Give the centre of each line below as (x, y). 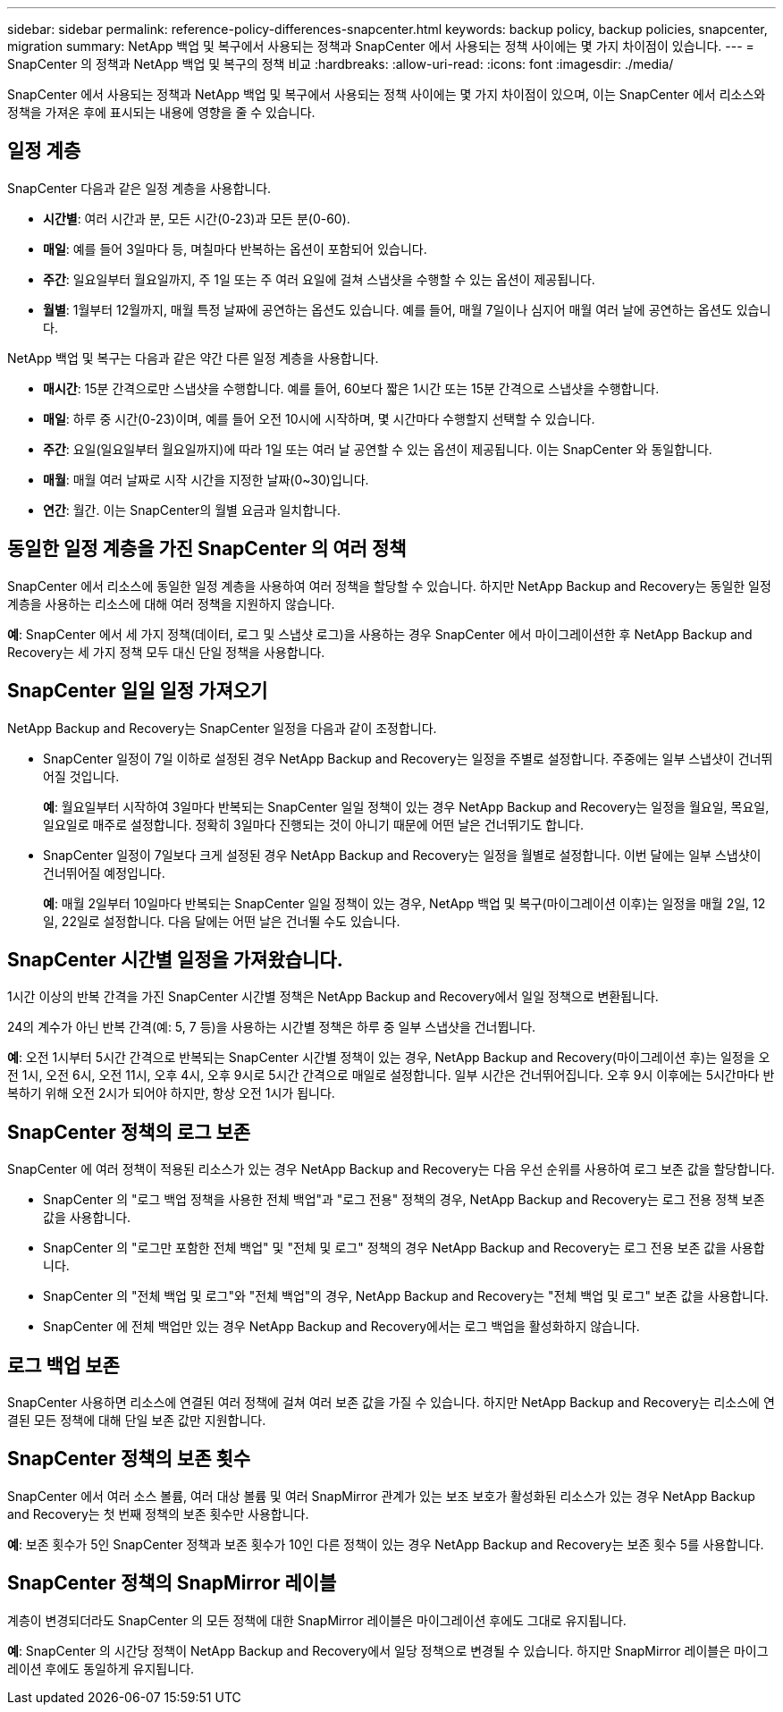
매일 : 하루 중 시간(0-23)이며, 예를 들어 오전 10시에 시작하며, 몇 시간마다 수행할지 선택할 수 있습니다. (319, 418)
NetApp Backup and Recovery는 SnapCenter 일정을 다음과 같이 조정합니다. (222, 728)
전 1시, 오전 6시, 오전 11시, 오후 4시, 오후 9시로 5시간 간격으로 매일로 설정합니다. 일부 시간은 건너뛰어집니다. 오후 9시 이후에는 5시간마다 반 (391, 1075)
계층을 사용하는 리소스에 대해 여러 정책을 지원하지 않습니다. (171, 603)
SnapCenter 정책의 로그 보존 (129, 1132)
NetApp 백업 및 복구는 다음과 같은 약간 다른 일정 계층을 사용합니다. (193, 358)
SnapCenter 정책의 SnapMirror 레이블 (172, 1583)
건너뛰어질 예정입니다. (104, 873)
